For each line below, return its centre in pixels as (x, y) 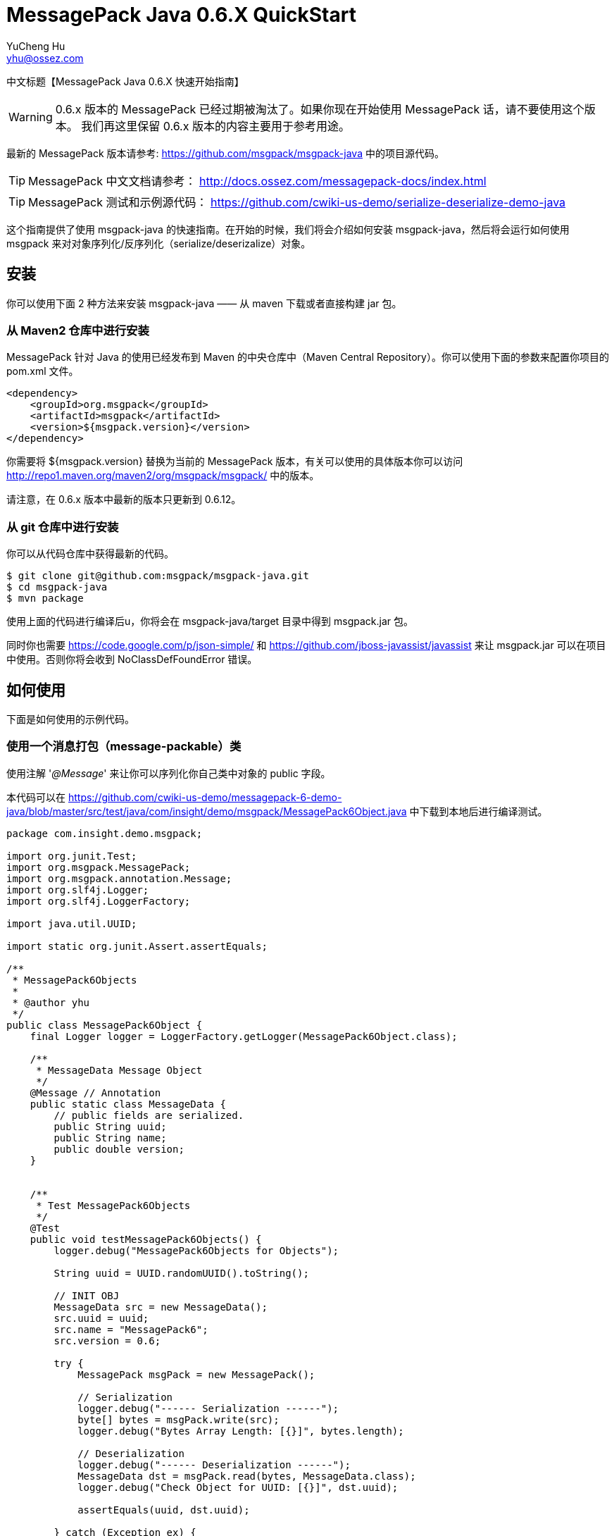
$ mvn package (45, 599)
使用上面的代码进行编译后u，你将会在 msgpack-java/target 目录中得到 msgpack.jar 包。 (210, 621)
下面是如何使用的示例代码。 (70, 719)
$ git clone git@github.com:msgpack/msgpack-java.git (158, 576)
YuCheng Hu (36, 46)
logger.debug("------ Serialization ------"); (208, 1408)
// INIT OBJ (87, 1295)
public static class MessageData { (128, 1104)
